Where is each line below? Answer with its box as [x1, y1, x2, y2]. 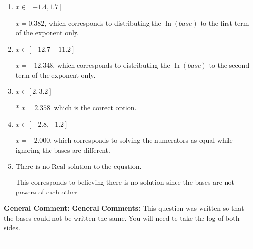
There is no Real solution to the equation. [15, 164, 142, 171]
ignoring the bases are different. [15, 144, 110, 155]
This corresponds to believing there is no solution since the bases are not [15, 177, 234, 187]
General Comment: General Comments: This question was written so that [4, 203, 244, 213]
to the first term [200, 18, 249, 28]
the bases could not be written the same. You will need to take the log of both [4, 212, 240, 222]
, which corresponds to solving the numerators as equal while [50, 135, 233, 145]
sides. [4, 222, 20, 232]
